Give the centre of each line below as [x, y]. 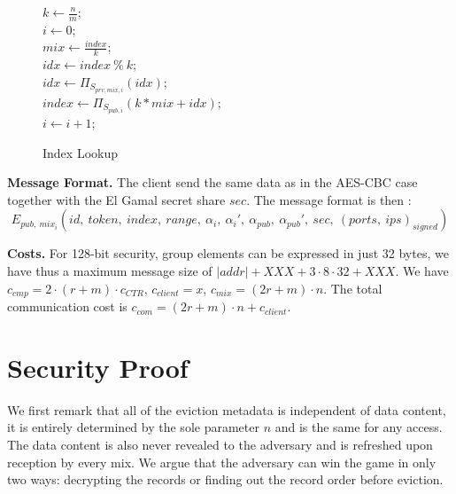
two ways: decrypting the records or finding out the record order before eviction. [225, 479]
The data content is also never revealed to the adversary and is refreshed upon [220, 444]
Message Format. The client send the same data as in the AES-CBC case [213, 182]
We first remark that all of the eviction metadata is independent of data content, [227, 409]
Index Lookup [80, 152]
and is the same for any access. [359, 427]
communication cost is [67, 306]
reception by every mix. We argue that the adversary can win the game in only [222, 462]
